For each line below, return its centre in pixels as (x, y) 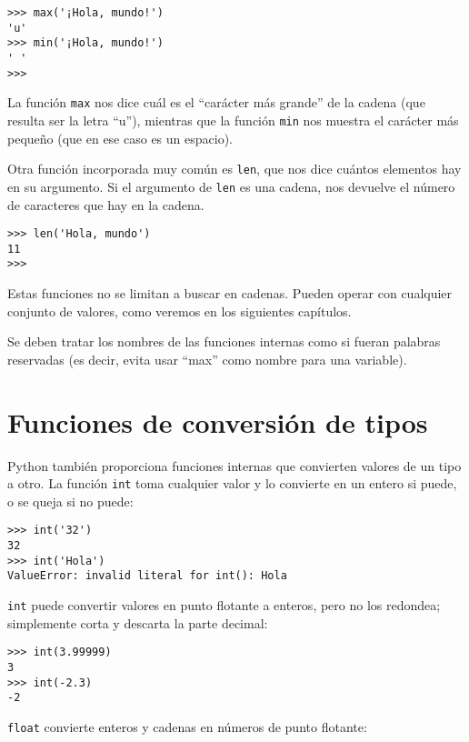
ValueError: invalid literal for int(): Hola (147, 576)
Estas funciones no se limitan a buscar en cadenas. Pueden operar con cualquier (230, 293)
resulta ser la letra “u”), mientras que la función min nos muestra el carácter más (233, 120)
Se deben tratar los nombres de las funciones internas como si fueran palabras (224, 341)
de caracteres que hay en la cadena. (106, 204)
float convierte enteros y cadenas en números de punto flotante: (187, 726)
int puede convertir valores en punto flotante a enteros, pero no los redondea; (224, 605)
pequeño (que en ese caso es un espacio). (120, 138)
